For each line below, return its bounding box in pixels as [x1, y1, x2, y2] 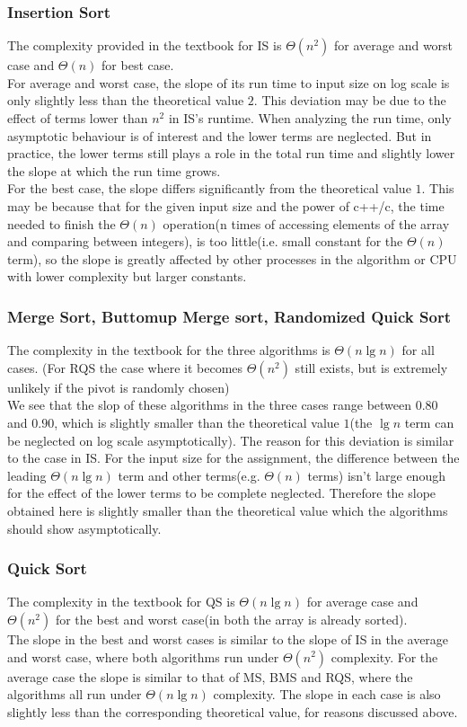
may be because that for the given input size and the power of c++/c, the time [7, 196, 445, 215]
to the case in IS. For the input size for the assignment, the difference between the [7, 448, 460, 467]
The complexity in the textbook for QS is [7, 592, 235, 611]
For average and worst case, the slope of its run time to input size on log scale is [7, 73, 450, 92]
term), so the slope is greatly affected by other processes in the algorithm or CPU [7, 249, 457, 268]
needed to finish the [7, 214, 116, 233]
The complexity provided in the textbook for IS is [7, 36, 282, 55]
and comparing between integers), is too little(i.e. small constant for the [7, 232, 403, 251]
